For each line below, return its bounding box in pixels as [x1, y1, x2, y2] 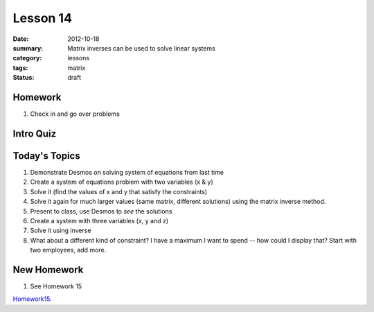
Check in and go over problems [30, 110, 121, 118]
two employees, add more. [30, 246, 107, 254]
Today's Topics [12, 150, 80, 162]
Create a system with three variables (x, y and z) [30, 216, 169, 225]
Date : [12, 35, 29, 43]
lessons [67, 54, 90, 62]
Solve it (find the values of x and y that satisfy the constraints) [30, 187, 208, 196]
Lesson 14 [12, 10, 73, 26]
